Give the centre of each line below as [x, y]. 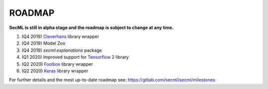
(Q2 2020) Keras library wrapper [55, 71]
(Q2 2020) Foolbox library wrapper [57, 64]
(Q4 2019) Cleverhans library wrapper [60, 36]
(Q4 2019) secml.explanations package [62, 50]
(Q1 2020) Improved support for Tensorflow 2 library [75, 57]
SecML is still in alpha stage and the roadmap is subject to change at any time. [91, 28]
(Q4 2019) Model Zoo [43, 43]
